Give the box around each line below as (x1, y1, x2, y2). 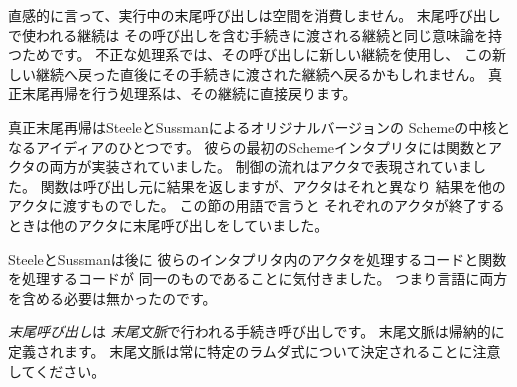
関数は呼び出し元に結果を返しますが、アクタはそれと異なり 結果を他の (40, 175, 506, 196)
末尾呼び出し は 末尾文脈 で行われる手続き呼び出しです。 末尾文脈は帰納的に (8, 321, 505, 342)
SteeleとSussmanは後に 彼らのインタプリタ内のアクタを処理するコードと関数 (8, 248, 507, 269)
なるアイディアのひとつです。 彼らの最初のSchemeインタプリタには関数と (8, 136, 489, 157)
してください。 (8, 360, 106, 381)
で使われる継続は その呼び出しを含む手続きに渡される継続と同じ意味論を (8, 24, 488, 45)
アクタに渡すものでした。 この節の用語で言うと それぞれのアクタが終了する (8, 195, 505, 216)
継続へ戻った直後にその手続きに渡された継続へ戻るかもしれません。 (35, 63, 484, 84)
